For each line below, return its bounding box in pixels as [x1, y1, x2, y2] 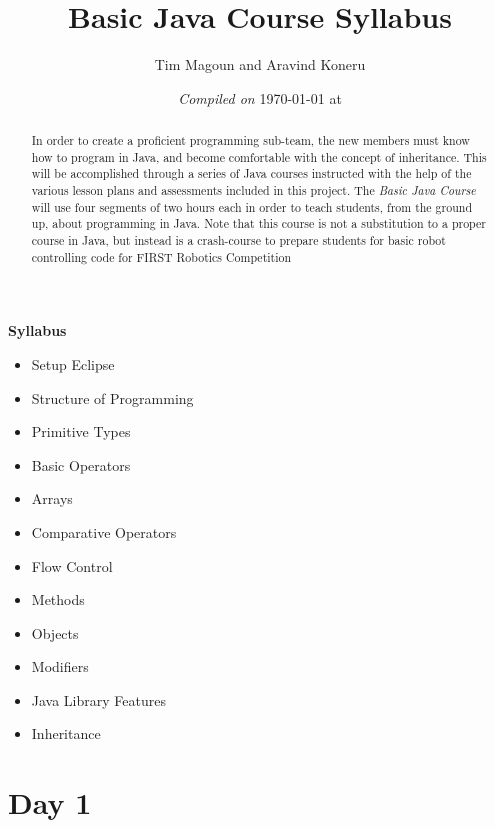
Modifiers [31, 656, 89, 677]
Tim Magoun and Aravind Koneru [154, 54, 366, 75]
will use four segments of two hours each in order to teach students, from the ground [31, 198, 472, 215]
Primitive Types [31, 421, 131, 442]
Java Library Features [31, 689, 166, 710]
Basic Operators [31, 454, 131, 475]
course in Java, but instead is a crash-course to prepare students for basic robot [31, 232, 446, 249]
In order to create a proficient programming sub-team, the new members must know [31, 132, 470, 149]
